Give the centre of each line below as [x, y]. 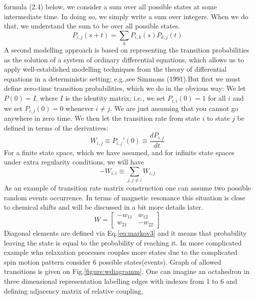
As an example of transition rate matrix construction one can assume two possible [127, 188]
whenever [79, 108]
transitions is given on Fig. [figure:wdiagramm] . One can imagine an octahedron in [127, 271]
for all [217, 98]
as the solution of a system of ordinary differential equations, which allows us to [124, 59]
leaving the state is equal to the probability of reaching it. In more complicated [123, 242]
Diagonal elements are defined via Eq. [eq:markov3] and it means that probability [125, 232]
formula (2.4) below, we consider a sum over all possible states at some [111, 6]
